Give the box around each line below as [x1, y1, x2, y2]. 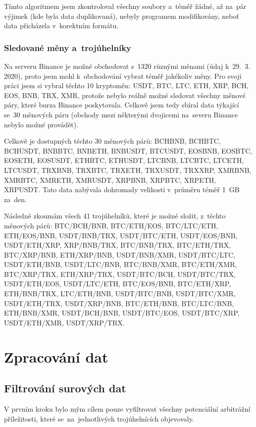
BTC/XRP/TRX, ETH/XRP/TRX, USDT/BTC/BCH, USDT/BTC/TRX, [4, 268, 236, 279]
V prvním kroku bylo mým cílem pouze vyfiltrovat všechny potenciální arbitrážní [4, 404, 251, 414]
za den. [4, 194, 27, 204]
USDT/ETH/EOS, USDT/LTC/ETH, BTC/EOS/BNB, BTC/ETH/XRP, [4, 278, 231, 289]
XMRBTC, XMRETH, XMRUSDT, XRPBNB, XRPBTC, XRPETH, [4, 174, 216, 185]
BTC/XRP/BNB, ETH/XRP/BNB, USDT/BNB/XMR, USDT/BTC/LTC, [4, 249, 236, 260]
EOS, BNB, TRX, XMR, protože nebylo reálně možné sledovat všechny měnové [4, 90, 246, 100]
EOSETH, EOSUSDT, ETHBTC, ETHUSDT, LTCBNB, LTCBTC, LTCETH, [4, 155, 244, 165]
